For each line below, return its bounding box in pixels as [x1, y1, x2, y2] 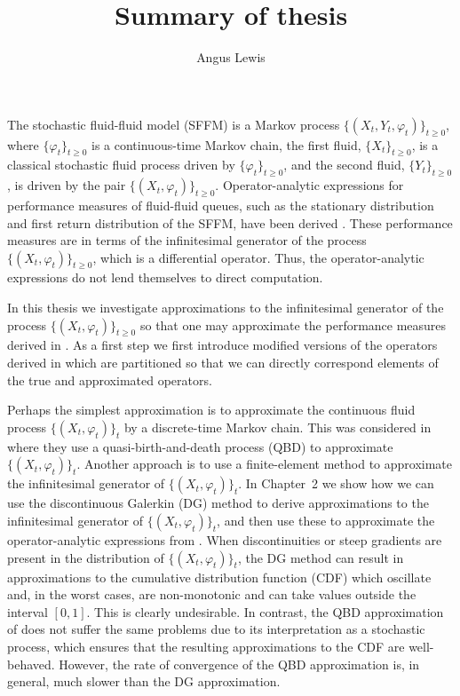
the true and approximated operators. [7, 370, 212, 389]
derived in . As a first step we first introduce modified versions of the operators [7, 336, 438, 354]
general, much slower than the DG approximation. [7, 672, 281, 691]
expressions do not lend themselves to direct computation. [7, 268, 323, 287]
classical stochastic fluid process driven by [7, 155, 235, 174]
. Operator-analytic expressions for [215, 176, 404, 194]
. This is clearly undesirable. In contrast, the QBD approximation [86, 602, 444, 621]
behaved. [7, 654, 55, 673]
